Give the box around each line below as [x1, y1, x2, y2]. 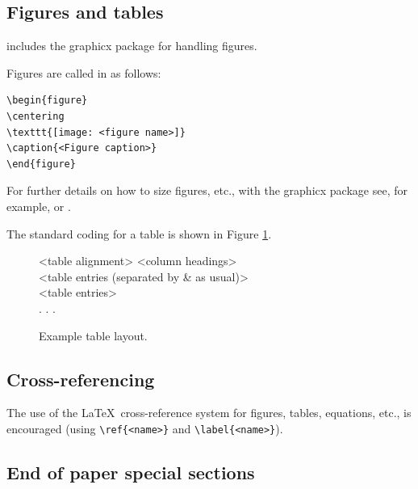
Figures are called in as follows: [6, 64, 161, 81]
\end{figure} [6, 158, 76, 170]
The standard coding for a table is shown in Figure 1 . [6, 225, 272, 242]
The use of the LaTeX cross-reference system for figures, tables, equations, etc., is [6, 404, 412, 421]
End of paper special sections [6, 459, 255, 484]
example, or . [6, 197, 71, 214]
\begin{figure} [6, 95, 88, 107]
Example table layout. [39, 327, 148, 344]
